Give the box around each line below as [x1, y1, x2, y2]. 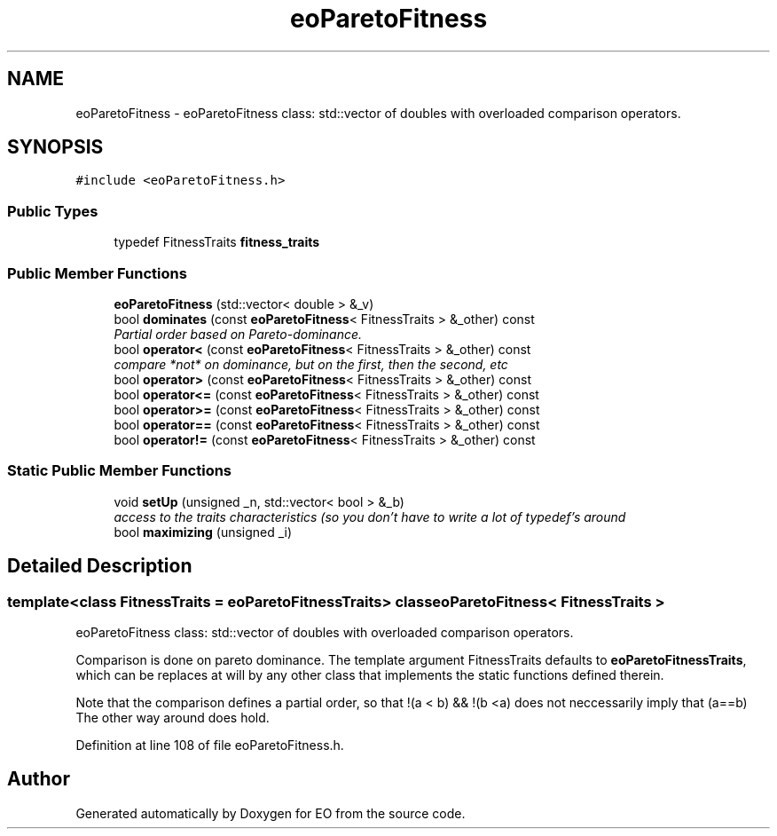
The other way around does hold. [75, 709, 270, 725]
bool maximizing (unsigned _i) [114, 524, 293, 540]
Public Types [7, 201, 98, 220]
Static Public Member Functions [7, 461, 232, 480]
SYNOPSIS [7, 136, 104, 159]
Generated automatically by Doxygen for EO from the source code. [75, 805, 466, 821]
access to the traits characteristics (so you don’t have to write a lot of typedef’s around [114, 509, 626, 524]
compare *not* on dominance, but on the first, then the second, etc [114, 356, 508, 372]
